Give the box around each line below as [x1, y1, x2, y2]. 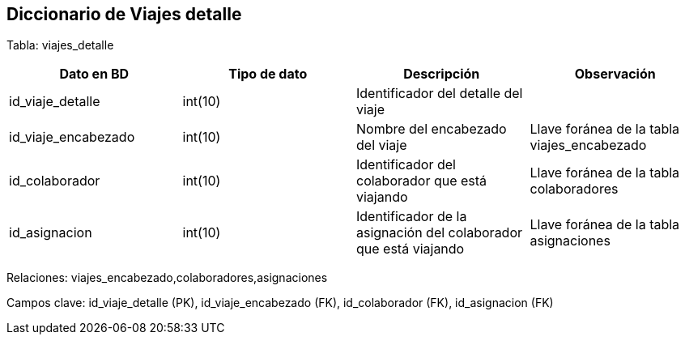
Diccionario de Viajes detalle [6, 4, 242, 24]
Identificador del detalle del [356, 85, 523, 102]
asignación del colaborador [356, 224, 523, 241]
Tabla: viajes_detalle [6, 38, 114, 53]
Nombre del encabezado [356, 121, 507, 138]
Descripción [403, 66, 480, 83]
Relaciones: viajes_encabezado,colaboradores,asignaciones [6, 271, 328, 285]
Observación [574, 66, 656, 83]
